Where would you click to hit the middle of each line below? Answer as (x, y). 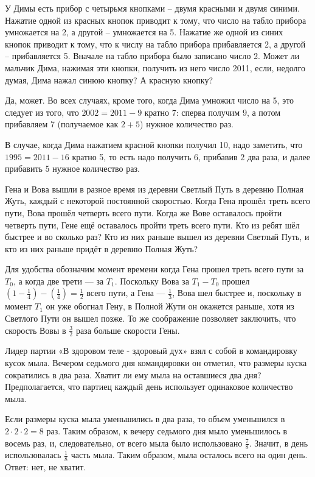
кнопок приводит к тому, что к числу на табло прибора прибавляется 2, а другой (155, 44)
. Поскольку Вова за (152, 281)
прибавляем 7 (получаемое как (62, 124)
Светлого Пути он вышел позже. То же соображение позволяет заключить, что (151, 318)
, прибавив (218, 156)
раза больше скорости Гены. (128, 330)
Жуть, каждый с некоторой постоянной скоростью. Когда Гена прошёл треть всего (157, 201)
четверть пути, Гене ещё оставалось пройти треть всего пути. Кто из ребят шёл (152, 224)
